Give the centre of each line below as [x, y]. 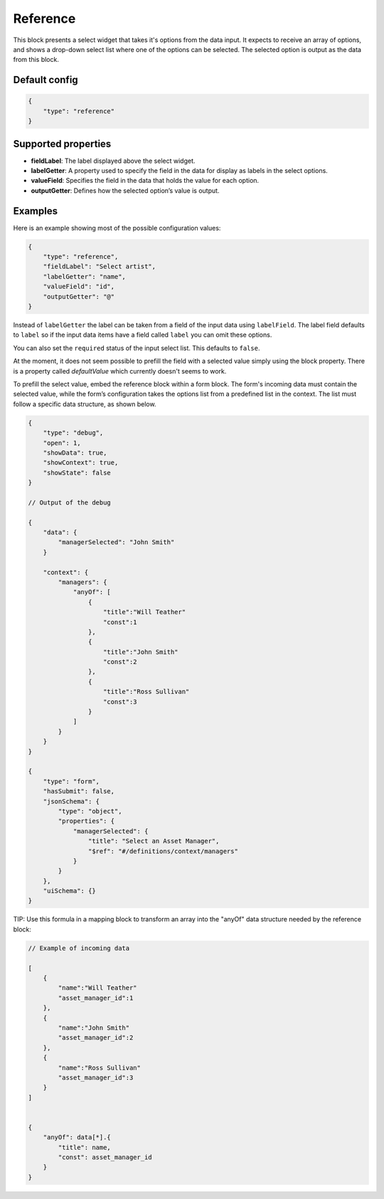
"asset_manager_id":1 [96, 998]
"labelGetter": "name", [84, 276]
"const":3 [121, 702]
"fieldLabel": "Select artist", [100, 266]
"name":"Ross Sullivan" [100, 1068]
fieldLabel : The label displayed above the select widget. [113, 161]
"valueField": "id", [79, 287]
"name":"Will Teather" [98, 988]
